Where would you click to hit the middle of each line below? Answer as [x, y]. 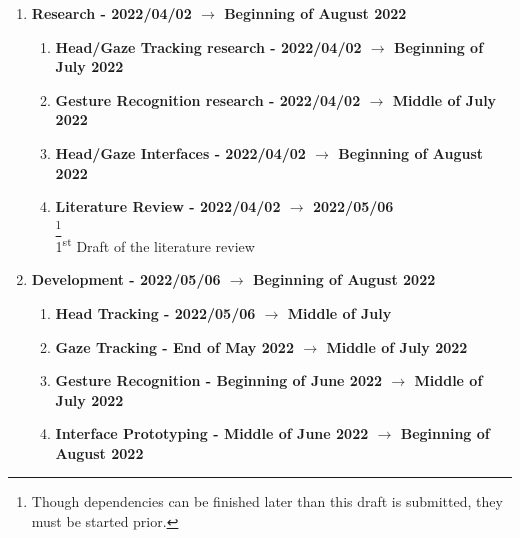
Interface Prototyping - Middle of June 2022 [212, 433]
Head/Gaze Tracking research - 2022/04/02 [208, 46]
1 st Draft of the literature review [155, 244]
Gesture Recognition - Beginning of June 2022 [219, 380]
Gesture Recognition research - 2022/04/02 [208, 99]
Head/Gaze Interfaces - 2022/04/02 [180, 152]
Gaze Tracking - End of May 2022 [174, 346]
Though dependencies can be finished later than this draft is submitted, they [267, 501]
